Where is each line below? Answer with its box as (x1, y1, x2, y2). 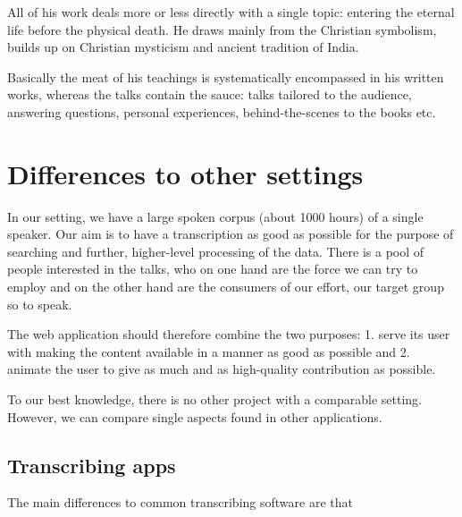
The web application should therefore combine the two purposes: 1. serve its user (7, 325, 450, 343)
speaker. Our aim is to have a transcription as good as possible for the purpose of (7, 225, 454, 243)
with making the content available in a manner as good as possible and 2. (7, 342, 410, 360)
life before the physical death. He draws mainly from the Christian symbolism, (7, 20, 437, 38)
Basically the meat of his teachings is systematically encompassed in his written (7, 67, 444, 86)
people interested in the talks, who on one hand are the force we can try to (7, 259, 418, 278)
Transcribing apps (7, 451, 176, 479)
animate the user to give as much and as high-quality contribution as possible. (7, 360, 436, 378)
